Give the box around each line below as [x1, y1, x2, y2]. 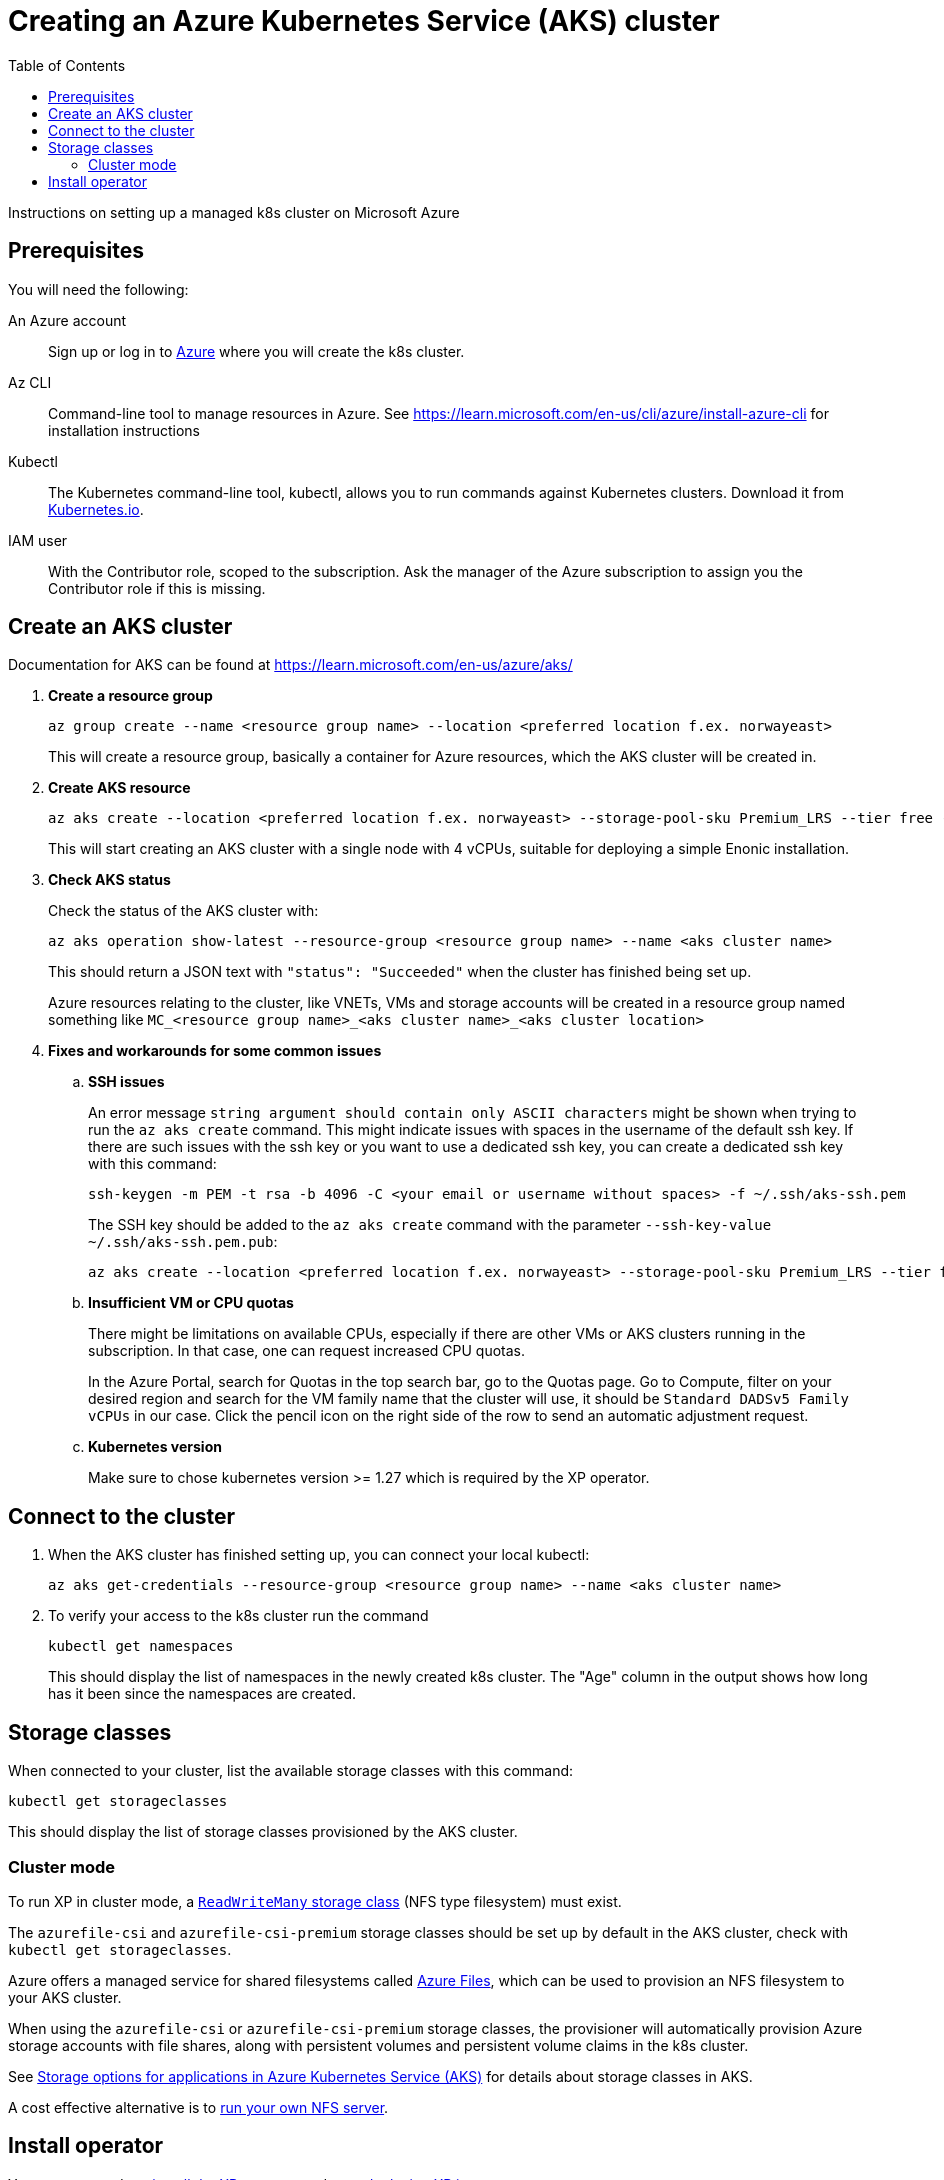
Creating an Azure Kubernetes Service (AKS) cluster [8, 4, 720, 38]
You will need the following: [8, 280, 189, 298]
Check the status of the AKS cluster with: [48, 902, 319, 920]
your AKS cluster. [8, 1988, 122, 2006]
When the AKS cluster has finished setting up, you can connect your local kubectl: [48, 1546, 590, 1564]
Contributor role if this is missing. [48, 579, 266, 597]
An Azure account [8, 311, 127, 329]
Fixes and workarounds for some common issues [48, 1042, 382, 1060]
